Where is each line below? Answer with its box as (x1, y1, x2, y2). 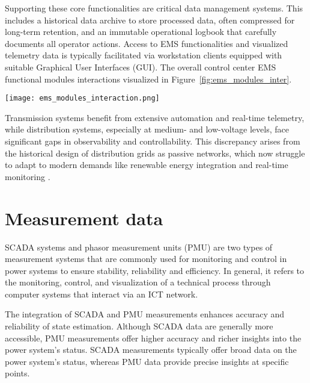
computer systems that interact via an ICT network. (5, 287, 198, 300)
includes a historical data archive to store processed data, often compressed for (5, 13, 295, 26)
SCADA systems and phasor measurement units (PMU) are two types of (5, 240, 273, 253)
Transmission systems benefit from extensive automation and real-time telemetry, (5, 111, 305, 123)
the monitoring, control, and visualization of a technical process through (5, 276, 271, 288)
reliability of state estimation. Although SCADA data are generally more (5, 320, 273, 332)
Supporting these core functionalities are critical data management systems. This (5, 2, 303, 14)
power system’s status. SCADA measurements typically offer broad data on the (5, 343, 297, 356)
